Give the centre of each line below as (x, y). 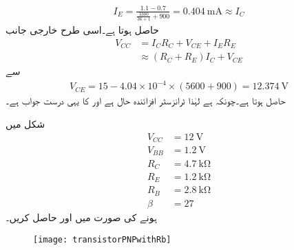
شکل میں (25, 123)
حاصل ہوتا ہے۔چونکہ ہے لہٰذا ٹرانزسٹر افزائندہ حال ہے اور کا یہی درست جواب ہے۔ (146, 101)
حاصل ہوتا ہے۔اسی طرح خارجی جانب (82, 30)
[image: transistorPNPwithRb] (102, 239)
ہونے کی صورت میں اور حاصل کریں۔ (81, 217)
